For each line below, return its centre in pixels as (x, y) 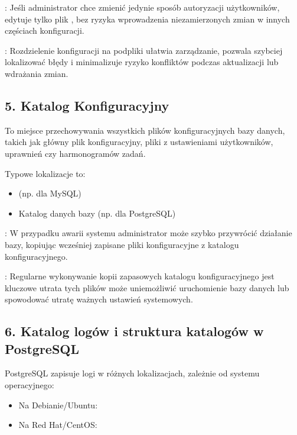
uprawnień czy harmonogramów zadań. (75, 153)
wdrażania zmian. (37, 73)
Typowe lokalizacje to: (45, 173)
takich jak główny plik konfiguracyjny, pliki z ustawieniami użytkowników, (139, 142)
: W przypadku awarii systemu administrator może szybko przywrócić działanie (148, 233)
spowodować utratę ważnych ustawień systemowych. (99, 299)
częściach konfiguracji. (45, 30)
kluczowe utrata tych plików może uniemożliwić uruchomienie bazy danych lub (147, 287)
